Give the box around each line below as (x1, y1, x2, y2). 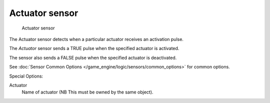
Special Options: (9, 73, 43, 79)
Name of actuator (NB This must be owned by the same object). (21, 89, 153, 95)
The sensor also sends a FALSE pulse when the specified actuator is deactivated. (9, 54, 177, 60)
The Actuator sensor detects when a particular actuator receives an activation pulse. (9, 36, 183, 42)
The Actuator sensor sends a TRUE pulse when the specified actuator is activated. (9, 45, 179, 51)
